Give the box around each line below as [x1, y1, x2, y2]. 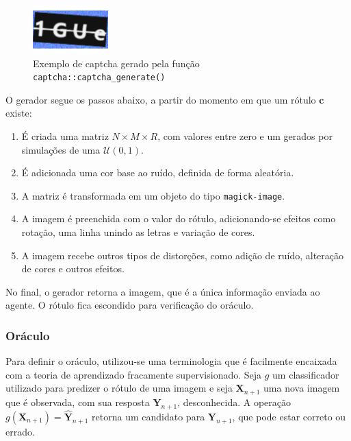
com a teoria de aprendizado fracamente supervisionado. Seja [5, 367, 262, 381]
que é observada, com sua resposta [5, 394, 150, 409]
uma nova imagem [263, 381, 340, 395]
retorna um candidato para [92, 409, 205, 423]
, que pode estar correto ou [232, 409, 346, 423]
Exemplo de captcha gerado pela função [33, 56, 200, 70]
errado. [5, 424, 35, 438]
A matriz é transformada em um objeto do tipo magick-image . [21, 188, 285, 202]
